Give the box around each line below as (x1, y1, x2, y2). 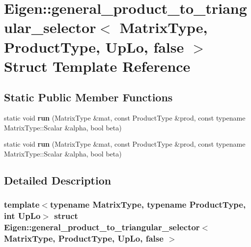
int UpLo (4, 210, 41, 222)
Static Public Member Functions (4, 90, 173, 105)
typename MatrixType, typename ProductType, (50, 198, 246, 211)
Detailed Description (4, 172, 112, 187)
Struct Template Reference (4, 56, 191, 76)
